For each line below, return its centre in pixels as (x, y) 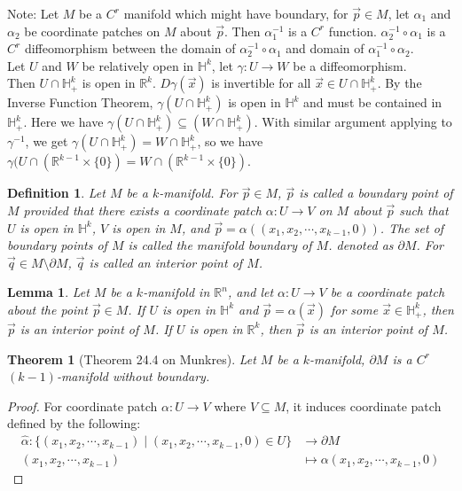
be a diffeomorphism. (350, 65)
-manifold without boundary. (133, 376)
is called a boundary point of (376, 193)
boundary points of (57, 245)
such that (424, 210)
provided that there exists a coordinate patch (142, 210)
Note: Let (33, 13)
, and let (251, 292)
